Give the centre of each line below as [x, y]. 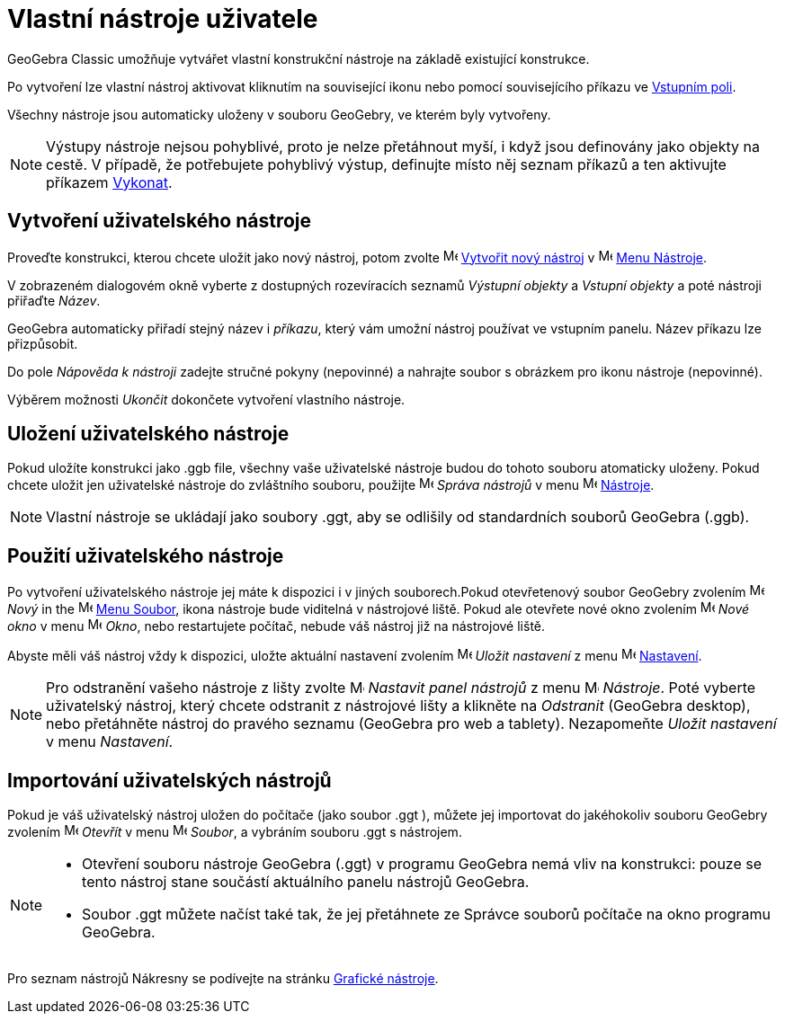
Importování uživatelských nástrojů [169, 780]
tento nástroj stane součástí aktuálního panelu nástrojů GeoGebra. [306, 882]
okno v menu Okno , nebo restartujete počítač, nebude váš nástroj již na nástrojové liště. [277, 626]
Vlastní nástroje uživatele [163, 19]
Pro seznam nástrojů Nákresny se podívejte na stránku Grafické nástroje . [223, 979]
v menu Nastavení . [110, 742]
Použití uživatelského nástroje [146, 555]
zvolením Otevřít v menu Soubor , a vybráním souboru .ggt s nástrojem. [235, 832]
